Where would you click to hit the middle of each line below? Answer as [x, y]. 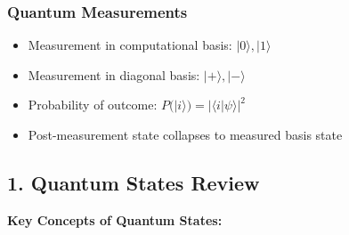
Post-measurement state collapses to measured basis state [185, 134]
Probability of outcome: [93, 105]
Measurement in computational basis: [130, 45]
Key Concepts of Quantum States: [115, 219]
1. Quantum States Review [134, 182]
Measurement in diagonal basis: [114, 74]
